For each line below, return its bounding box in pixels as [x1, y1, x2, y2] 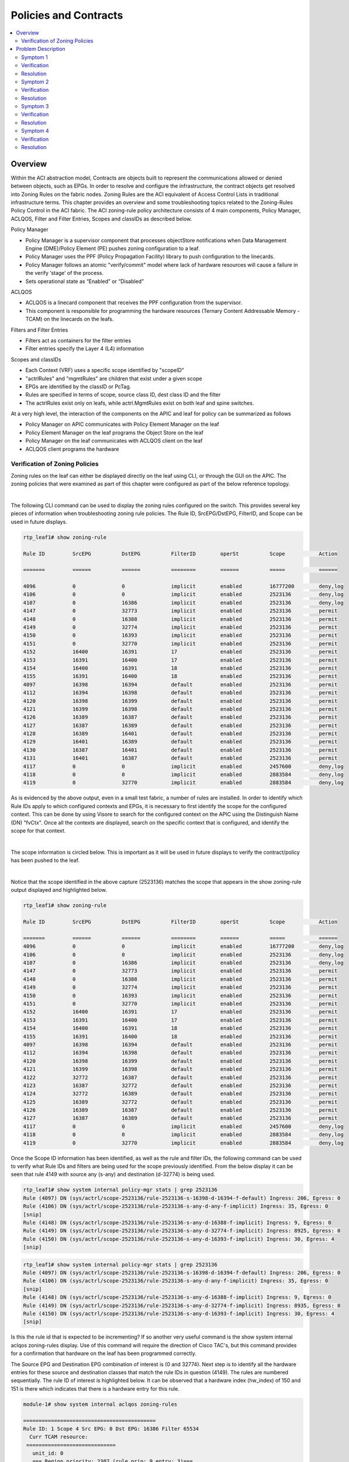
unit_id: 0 [32, 1450, 64, 1457]
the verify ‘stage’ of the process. [25, 270, 104, 277]
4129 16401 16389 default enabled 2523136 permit [23, 739, 338, 745]
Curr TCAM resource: [29, 1433, 88, 1440]
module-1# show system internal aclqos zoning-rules [23, 1401, 178, 1408]
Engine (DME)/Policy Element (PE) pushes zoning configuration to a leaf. [25, 245, 200, 252]
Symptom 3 [21, 103, 49, 110]
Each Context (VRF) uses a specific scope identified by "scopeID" [25, 367, 184, 374]
